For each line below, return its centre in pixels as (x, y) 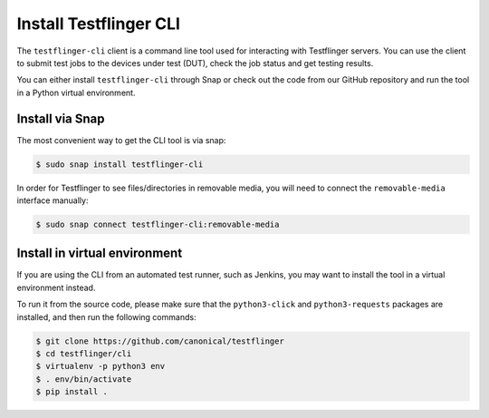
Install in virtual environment (100, 253)
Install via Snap (61, 118)
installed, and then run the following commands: (106, 316)
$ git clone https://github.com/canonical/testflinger (160, 341)
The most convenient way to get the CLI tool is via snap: (121, 140)
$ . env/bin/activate (84, 379)
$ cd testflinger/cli (84, 354)
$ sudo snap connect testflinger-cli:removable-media (158, 224)
